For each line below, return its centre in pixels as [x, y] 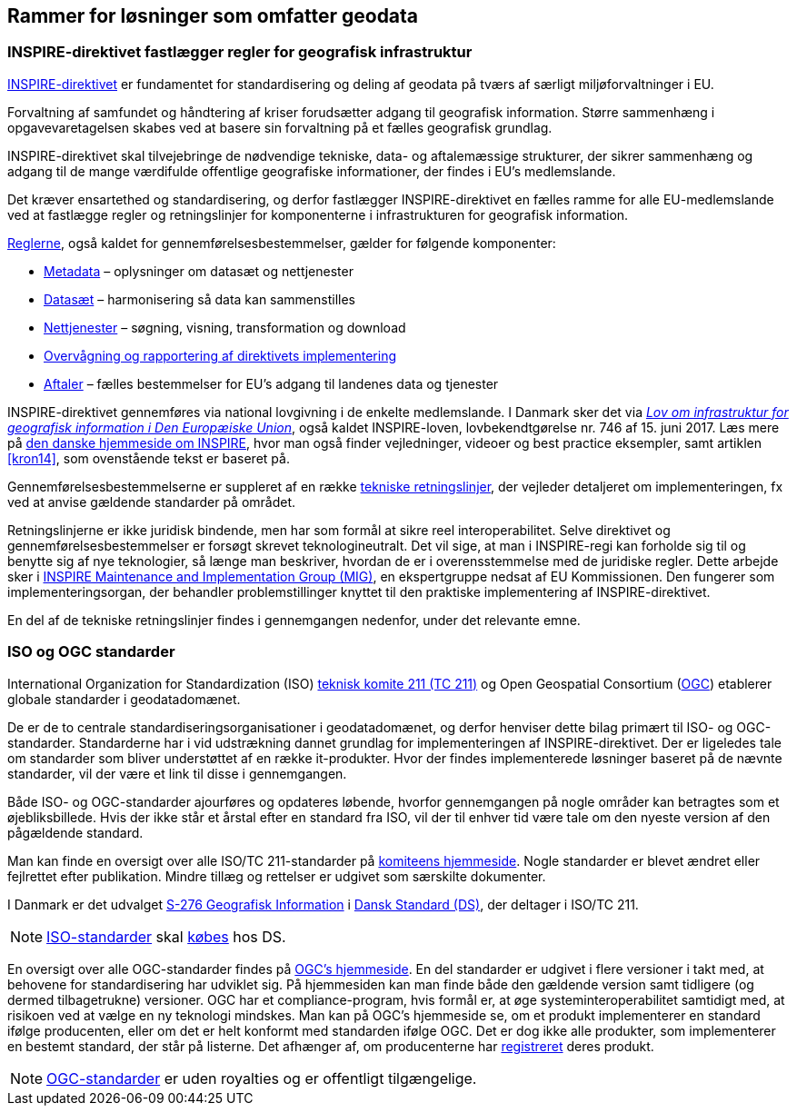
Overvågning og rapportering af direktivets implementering [220, 355]
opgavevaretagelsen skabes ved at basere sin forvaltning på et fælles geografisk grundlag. [280, 127]
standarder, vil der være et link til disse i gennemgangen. [177, 773]
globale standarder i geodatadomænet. [124, 699]
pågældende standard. [75, 832]
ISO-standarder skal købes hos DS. [166, 936]
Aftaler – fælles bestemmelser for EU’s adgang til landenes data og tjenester [271, 383]
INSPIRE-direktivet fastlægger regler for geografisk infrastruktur [240, 52]
